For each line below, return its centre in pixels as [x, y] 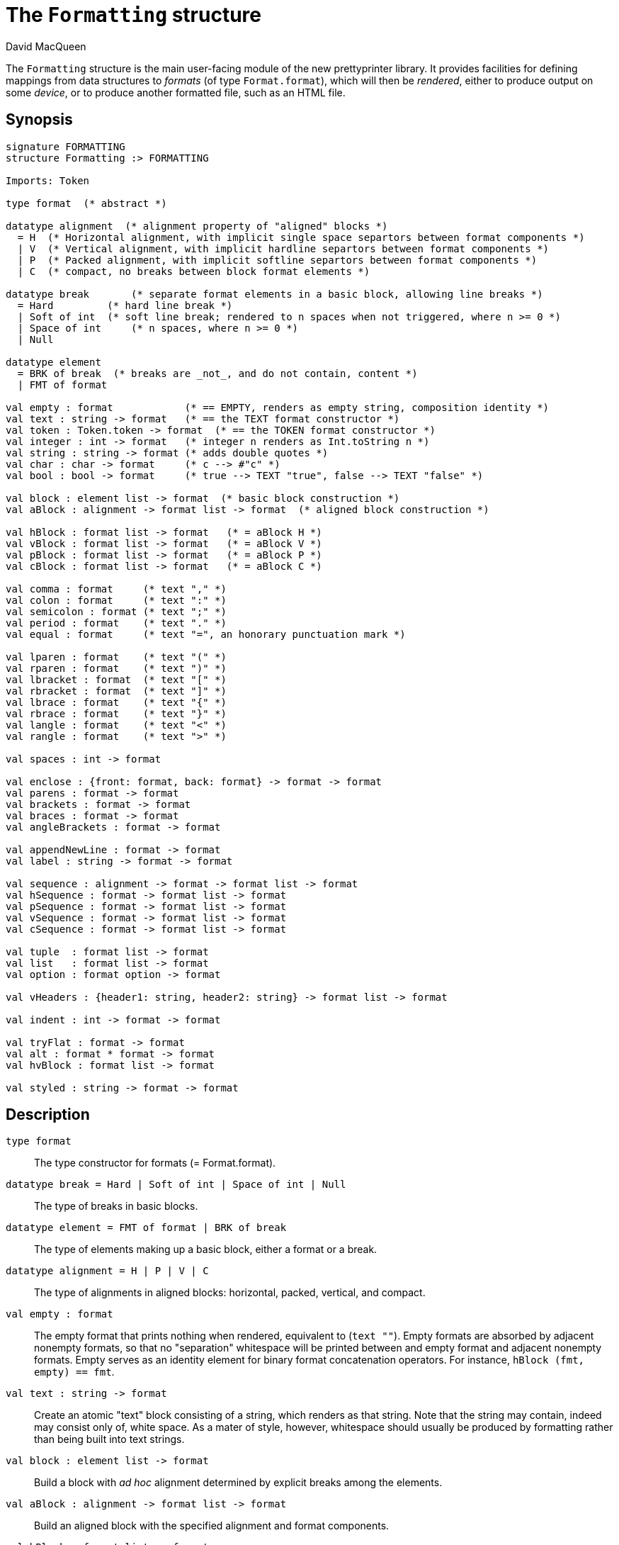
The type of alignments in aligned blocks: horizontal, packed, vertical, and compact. [230, 1293]
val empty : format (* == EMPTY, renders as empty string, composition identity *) [278, 407]
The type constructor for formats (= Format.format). [155, 1163]
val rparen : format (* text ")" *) [116, 668]
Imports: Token [48, 180]
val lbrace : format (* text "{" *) [116, 702]
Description [48, 1115]
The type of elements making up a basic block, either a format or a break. [206, 1249]
